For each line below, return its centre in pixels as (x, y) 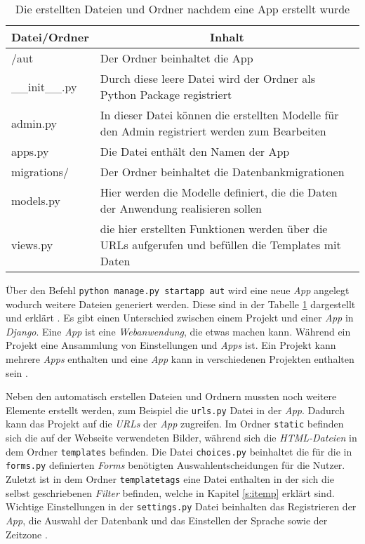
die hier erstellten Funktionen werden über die (214, 228)
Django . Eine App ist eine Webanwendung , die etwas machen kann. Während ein (178, 331)
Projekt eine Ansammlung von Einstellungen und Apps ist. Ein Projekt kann (171, 345)
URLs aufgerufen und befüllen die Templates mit (220, 245)
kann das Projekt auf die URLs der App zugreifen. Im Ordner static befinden (175, 424)
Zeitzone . (27, 534)
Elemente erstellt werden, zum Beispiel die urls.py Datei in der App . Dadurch (175, 410)
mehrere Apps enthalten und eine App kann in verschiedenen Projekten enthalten (180, 359)
